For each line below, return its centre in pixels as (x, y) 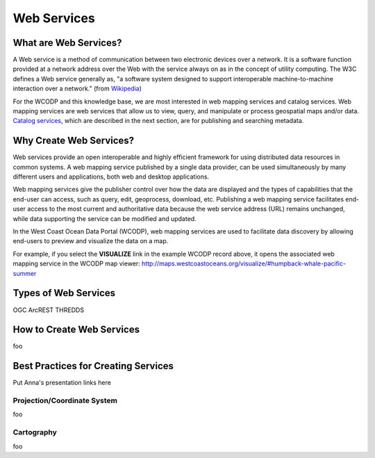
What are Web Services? (67, 43)
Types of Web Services (64, 293)
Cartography (35, 432)
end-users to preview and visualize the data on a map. (91, 241)
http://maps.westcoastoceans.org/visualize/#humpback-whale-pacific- (244, 263)
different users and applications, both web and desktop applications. (111, 177)
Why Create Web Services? (74, 141)
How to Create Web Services (76, 330)
